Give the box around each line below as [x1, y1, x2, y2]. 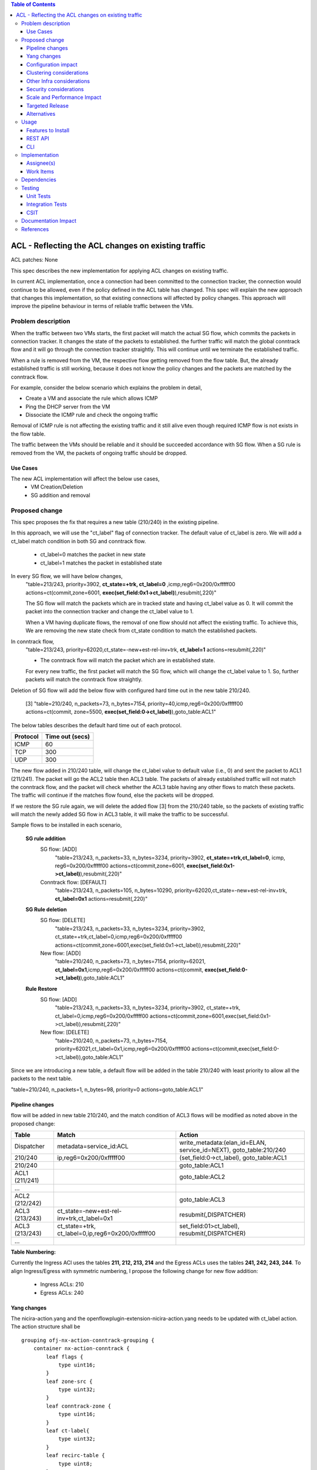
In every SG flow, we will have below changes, [11, 572, 123, 579]
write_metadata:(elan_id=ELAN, [179, 1138, 267, 1147]
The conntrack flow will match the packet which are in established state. [40, 657, 215, 664]
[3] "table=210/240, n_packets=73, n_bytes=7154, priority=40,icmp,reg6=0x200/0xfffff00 [25, 700, 244, 707]
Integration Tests [26, 201, 68, 208]
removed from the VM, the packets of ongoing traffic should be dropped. [11, 449, 187, 456]
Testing [21, 184, 39, 191]
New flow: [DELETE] [40, 1029, 89, 1036]
